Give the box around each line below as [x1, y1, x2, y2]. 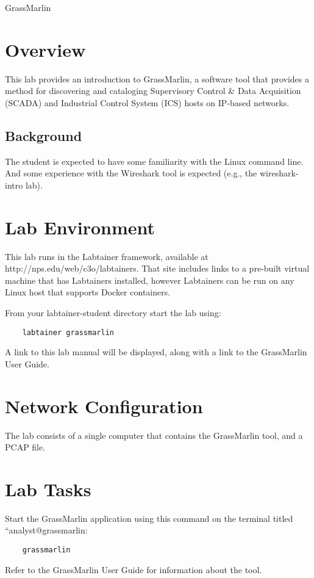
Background [5, 126, 82, 145]
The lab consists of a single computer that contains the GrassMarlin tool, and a [5, 428, 303, 441]
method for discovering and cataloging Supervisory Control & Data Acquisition [5, 84, 301, 97]
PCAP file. [5, 441, 46, 453]
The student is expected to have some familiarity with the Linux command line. [5, 154, 304, 167]
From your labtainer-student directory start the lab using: [5, 306, 221, 319]
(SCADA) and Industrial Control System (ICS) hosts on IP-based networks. [5, 96, 290, 109]
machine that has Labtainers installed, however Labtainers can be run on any [5, 273, 294, 286]
